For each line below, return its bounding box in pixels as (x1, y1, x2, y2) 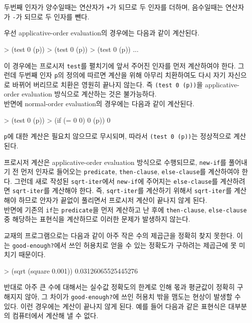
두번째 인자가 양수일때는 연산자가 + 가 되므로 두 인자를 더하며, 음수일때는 (4, 2, 223, 12)
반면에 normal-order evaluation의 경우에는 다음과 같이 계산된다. (4, 98, 194, 109)
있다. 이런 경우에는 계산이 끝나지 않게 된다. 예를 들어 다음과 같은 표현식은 (4, 301, 226, 311)
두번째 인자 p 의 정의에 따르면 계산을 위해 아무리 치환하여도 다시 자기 (18, 70, 226, 80)
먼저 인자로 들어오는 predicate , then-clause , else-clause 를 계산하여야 (21, 166, 240, 177)
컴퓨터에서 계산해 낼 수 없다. (12, 310, 98, 321)
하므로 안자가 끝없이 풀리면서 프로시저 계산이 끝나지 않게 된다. (18, 195, 207, 205)
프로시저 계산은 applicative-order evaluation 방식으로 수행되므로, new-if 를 (4, 157, 227, 167)
